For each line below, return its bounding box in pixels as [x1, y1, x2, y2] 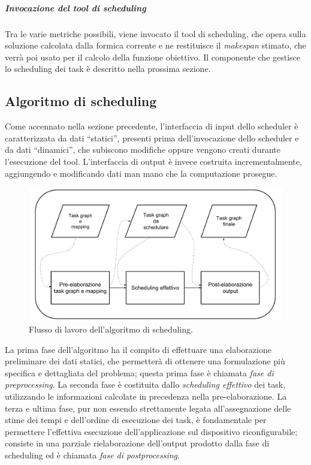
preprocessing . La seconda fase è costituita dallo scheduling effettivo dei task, [5, 378, 286, 391]
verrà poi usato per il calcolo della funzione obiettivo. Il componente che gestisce [5, 50, 301, 63]
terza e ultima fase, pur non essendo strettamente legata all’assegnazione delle [5, 401, 291, 414]
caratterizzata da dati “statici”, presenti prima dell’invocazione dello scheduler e [5, 131, 299, 144]
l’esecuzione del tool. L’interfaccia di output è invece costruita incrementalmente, [5, 155, 302, 167]
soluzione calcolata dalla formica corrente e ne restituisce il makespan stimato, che [5, 39, 306, 52]
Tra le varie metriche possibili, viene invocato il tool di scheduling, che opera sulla [5, 27, 306, 40]
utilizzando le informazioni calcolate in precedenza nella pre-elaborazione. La [5, 390, 287, 403]
